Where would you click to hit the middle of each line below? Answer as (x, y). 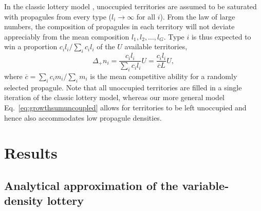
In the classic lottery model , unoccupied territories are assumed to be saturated (130, 6)
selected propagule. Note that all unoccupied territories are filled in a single (123, 87)
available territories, (156, 46)
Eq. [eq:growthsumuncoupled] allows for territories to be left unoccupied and (125, 108)
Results (31, 153)
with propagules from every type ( (58, 16)
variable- (206, 185)
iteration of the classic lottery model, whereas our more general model (114, 97)
